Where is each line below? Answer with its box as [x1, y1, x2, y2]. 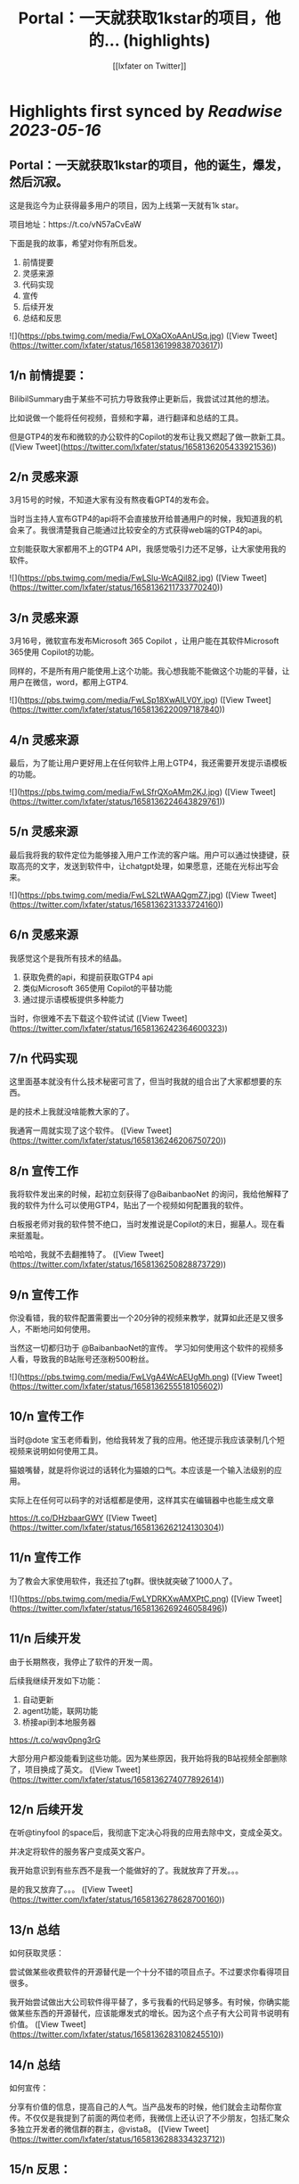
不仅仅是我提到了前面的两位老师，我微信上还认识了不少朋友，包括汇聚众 [24, 2112, 290, 2123]
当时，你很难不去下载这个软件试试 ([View [9, 1013, 160, 1023]
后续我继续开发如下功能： [9, 1675, 103, 1686]
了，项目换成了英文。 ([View [9, 1764, 114, 1774]
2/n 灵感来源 [9, 469, 78, 484]
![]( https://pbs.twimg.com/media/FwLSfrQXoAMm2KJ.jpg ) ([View [9, 787, 249, 797]
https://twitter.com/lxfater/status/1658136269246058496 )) [12, 1602, 229, 1613]
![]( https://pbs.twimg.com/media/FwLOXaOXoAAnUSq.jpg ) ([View [9, 330, 251, 341]
